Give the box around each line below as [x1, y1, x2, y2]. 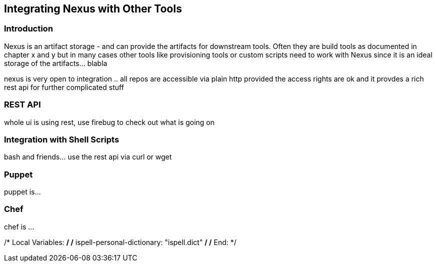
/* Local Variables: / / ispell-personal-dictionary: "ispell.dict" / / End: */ [4, 237, 237, 246]
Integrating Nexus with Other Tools [4, 2, 182, 15]
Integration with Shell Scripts [4, 134, 119, 144]
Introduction [4, 23, 53, 34]
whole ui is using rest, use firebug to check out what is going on [4, 117, 215, 126]
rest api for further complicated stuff [4, 82, 124, 91]
